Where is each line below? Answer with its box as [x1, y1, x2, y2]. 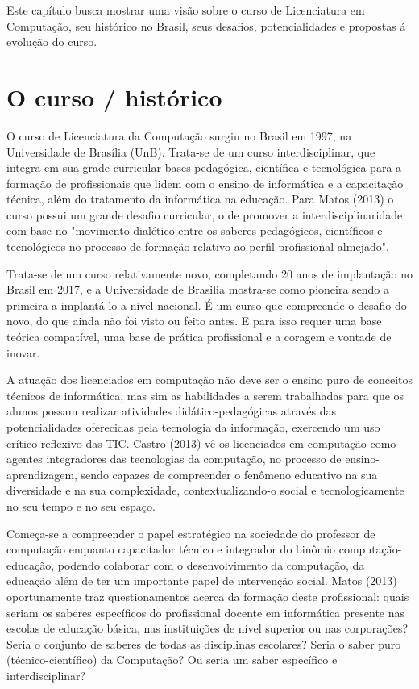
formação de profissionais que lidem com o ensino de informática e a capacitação [6, 174, 404, 191]
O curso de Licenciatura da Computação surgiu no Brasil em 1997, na [6, 127, 352, 144]
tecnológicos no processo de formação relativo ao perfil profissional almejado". [6, 238, 389, 255]
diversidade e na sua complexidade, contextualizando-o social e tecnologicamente [6, 482, 404, 499]
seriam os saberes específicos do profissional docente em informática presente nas [6, 603, 405, 620]
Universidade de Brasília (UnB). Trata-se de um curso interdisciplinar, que [6, 143, 375, 160]
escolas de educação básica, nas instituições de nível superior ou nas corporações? [6, 620, 409, 637]
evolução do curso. [6, 33, 97, 50]
